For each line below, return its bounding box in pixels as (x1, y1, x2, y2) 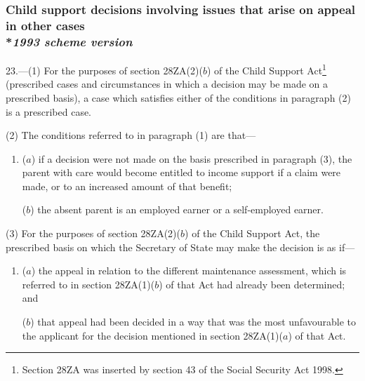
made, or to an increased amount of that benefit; (22, 178, 232, 193)
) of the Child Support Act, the (185, 226, 320, 241)
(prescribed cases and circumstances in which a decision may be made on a (6, 76, 328, 91)
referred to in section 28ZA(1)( (22, 276, 155, 291)
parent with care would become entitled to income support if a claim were (22, 165, 341, 180)
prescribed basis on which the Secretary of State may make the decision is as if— (6, 239, 355, 254)
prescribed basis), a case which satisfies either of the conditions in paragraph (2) (6, 90, 351, 105)
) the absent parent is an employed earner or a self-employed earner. (30, 202, 324, 217)
